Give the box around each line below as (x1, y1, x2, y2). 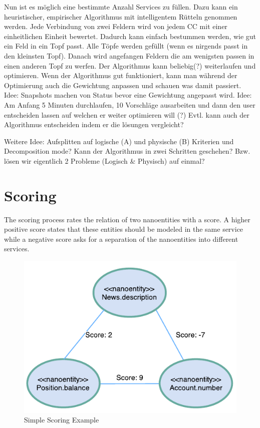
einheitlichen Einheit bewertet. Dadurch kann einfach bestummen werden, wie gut (4, 31, 256, 41)
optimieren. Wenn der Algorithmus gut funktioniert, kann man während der (4, 70, 237, 81)
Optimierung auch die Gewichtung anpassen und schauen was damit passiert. (4, 80, 241, 90)
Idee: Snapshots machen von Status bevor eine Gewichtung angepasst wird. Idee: (4, 90, 252, 100)
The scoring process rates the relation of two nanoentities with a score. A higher (4, 214, 250, 224)
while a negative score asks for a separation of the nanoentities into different (4, 233, 238, 244)
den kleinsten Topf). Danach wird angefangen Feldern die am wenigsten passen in (4, 50, 254, 61)
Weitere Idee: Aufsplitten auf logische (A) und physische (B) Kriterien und (4, 136, 234, 146)
